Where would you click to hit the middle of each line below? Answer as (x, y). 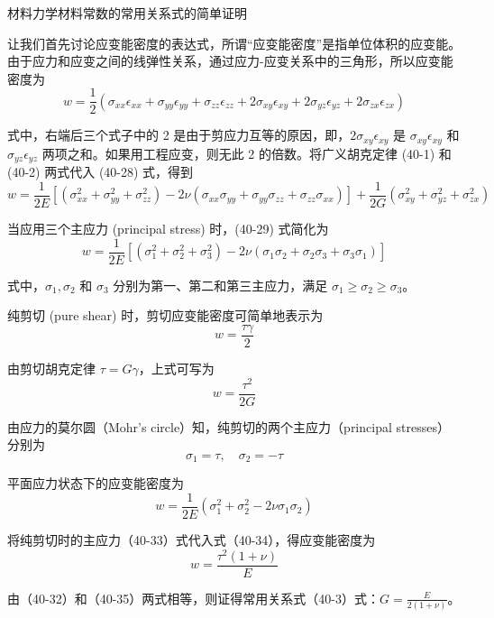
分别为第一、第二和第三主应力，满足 (220, 285)
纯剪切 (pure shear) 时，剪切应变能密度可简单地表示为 (165, 315)
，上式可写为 (176, 368)
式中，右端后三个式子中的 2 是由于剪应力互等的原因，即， (179, 135)
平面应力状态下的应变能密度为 (96, 483)
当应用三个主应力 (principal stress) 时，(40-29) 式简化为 (168, 228)
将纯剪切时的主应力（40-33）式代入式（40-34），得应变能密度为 (192, 539)
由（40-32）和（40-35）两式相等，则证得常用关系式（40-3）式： (193, 598)
